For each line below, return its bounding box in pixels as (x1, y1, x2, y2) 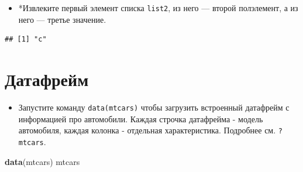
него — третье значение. (18, 13, 106, 25)
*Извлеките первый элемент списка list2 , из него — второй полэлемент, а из (18, 2, 298, 13)
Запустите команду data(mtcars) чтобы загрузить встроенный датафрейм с (18, 101, 290, 113)
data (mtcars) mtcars (5, 155, 80, 167)
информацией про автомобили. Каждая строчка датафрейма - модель (18, 112, 263, 125)
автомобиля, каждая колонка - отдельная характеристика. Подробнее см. (18, 124, 276, 136)
